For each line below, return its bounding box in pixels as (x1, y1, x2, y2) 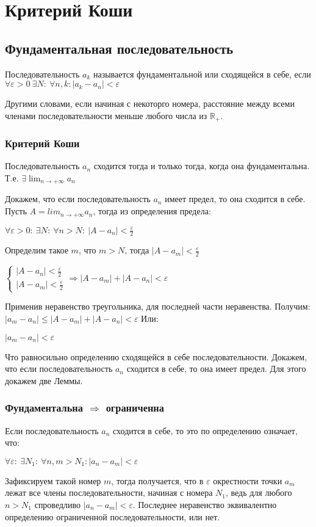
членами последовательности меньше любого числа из (5, 109, 207, 122)
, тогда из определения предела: (93, 205, 211, 217)
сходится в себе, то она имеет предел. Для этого (126, 362, 306, 375)
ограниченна (106, 400, 164, 415)
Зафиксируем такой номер (5, 474, 101, 487)
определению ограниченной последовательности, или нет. (5, 510, 220, 523)
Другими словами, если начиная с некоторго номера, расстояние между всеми (5, 97, 295, 110)
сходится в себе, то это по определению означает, (113, 424, 298, 437)
